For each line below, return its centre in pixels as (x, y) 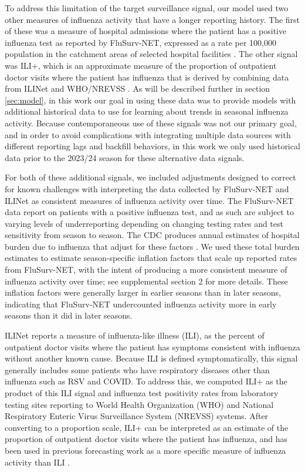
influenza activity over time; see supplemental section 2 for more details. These (146, 281)
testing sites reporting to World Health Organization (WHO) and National (139, 404)
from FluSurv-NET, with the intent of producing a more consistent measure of (146, 270)
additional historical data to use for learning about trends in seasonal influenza (147, 111)
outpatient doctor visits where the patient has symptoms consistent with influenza (152, 347)
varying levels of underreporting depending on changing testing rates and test (144, 223)
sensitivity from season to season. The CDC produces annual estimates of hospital (152, 235)
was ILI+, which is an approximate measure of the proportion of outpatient (141, 65)
